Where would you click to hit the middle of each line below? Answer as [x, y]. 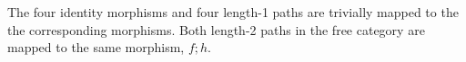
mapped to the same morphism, [96, 47]
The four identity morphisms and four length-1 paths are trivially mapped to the [233, 12]
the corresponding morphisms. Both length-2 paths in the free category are [216, 29]
